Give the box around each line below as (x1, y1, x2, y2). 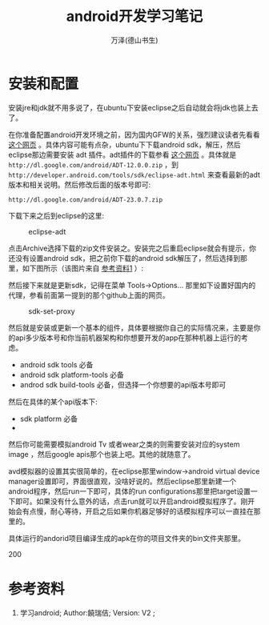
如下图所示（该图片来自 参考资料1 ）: (22, 263, 144, 273)
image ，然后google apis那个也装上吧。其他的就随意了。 (8, 449, 195, 459)
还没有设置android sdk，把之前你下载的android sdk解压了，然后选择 (8, 253, 234, 262)
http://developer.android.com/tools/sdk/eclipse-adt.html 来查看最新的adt (8, 170, 260, 179)
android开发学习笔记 (66, 7, 203, 26)
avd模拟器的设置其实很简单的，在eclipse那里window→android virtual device (8, 466, 260, 476)
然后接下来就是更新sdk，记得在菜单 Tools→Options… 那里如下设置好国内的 (8, 280, 256, 290)
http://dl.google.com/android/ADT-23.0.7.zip (8, 195, 163, 204)
